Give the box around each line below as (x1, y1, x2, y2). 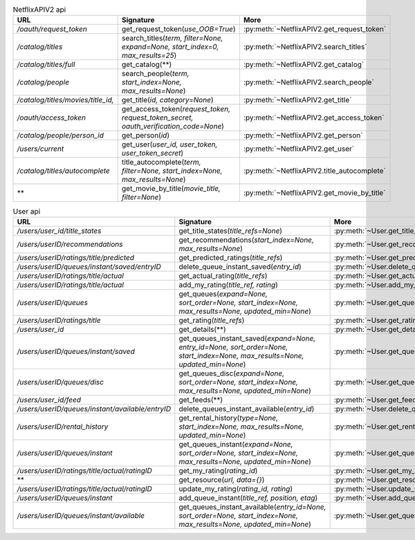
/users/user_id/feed (17, 395, 82, 404)
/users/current (17, 144, 64, 153)
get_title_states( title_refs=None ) (178, 225, 283, 235)
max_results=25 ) (121, 50, 177, 60)
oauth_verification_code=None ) (121, 122, 225, 131)
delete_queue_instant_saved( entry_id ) (178, 261, 302, 271)
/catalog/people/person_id (17, 131, 104, 140)
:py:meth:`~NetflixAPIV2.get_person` (243, 131, 363, 140)
